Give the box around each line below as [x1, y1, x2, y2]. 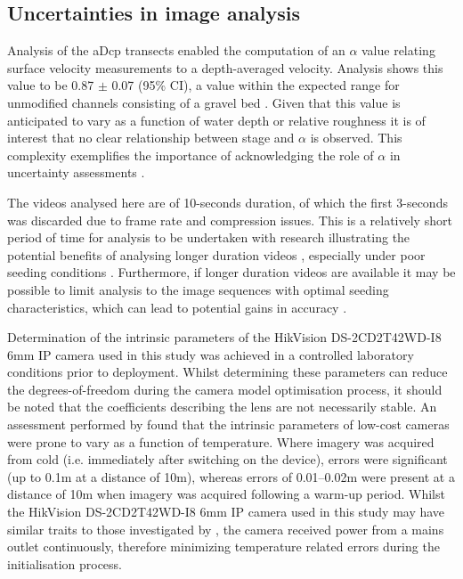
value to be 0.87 [7, 76, 94, 94]
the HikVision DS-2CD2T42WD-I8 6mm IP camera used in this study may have [7, 502, 445, 521]
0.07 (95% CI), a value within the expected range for [111, 76, 400, 94]
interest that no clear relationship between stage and [7, 128, 295, 147]
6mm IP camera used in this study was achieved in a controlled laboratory [7, 345, 414, 363]
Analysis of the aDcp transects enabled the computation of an [7, 41, 345, 60]
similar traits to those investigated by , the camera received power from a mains [7, 519, 444, 538]
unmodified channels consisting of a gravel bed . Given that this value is [7, 93, 401, 111]
